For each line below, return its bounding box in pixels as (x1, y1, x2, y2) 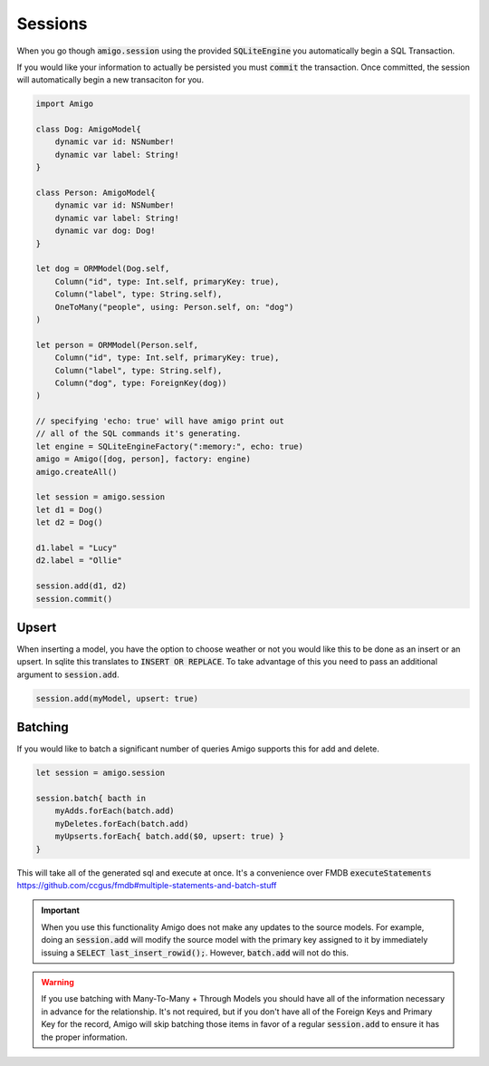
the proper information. (41, 1032, 129, 1042)
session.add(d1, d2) (35, 581, 127, 591)
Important (41, 905, 81, 916)
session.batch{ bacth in (35, 793, 147, 804)
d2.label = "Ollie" (35, 556, 122, 566)
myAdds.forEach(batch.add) (54, 806, 176, 816)
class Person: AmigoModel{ (35, 188, 156, 199)
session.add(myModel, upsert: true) (35, 693, 199, 703)
